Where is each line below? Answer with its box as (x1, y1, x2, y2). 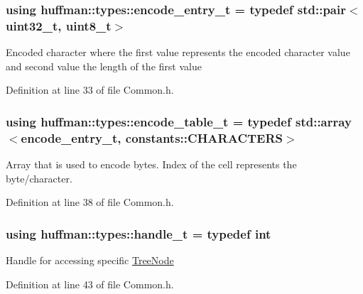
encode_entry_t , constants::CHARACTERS (21, 129, 283, 146)
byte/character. (6, 170, 72, 185)
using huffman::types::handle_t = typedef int (6, 224, 271, 242)
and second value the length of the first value (6, 58, 202, 73)
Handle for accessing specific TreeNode (6, 253, 174, 268)
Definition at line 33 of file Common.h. (6, 82, 174, 97)
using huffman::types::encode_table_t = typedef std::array (6, 112, 352, 130)
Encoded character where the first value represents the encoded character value (6, 45, 350, 60)
